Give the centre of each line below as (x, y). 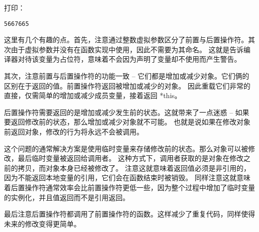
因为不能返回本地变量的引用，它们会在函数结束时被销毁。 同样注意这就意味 (127, 177)
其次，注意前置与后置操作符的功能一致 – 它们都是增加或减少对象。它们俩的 (127, 76)
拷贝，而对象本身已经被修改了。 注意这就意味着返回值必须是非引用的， (134, 168)
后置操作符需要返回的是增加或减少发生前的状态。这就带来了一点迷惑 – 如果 (127, 112)
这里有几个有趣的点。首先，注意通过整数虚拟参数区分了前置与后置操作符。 (126, 40)
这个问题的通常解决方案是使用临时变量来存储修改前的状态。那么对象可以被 (126, 148)
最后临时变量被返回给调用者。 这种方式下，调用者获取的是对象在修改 (130, 158)
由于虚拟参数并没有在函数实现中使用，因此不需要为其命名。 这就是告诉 (127, 49)
